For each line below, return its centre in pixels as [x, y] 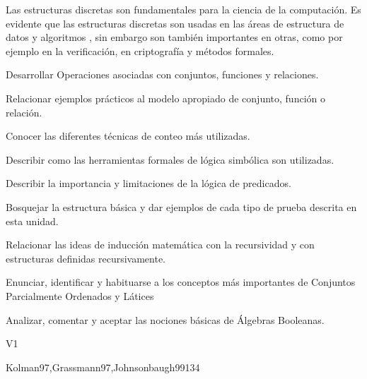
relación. [24, 112]
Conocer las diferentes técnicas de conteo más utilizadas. [128, 136]
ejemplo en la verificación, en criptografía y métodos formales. [140, 50]
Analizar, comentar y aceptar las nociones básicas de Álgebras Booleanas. [165, 319]
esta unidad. [32, 221]
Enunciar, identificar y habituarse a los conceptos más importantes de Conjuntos [181, 282]
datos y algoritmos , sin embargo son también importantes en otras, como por [174, 37]
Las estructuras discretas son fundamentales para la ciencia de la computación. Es [183, 9]
